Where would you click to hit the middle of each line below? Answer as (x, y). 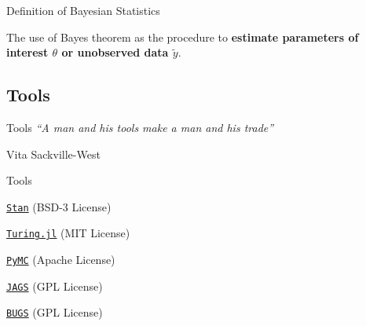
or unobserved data (115, 52)
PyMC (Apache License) (61, 260)
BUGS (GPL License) (55, 312)
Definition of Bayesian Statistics (83, 10)
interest (27, 52)
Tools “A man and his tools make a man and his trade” (140, 127)
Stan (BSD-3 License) (59, 206)
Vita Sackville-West (53, 154)
